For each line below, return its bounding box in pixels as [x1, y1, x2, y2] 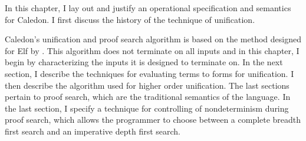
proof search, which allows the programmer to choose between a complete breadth [5, 113, 301, 126]
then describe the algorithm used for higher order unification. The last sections [5, 79, 289, 91]
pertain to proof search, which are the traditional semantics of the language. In [5, 90, 291, 103]
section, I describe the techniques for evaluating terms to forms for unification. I [5, 67, 294, 79]
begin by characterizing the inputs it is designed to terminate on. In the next [5, 56, 283, 68]
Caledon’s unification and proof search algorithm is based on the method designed [5, 33, 301, 45]
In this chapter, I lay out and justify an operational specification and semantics [5, 2, 291, 14]
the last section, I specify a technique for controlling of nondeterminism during [5, 102, 289, 114]
